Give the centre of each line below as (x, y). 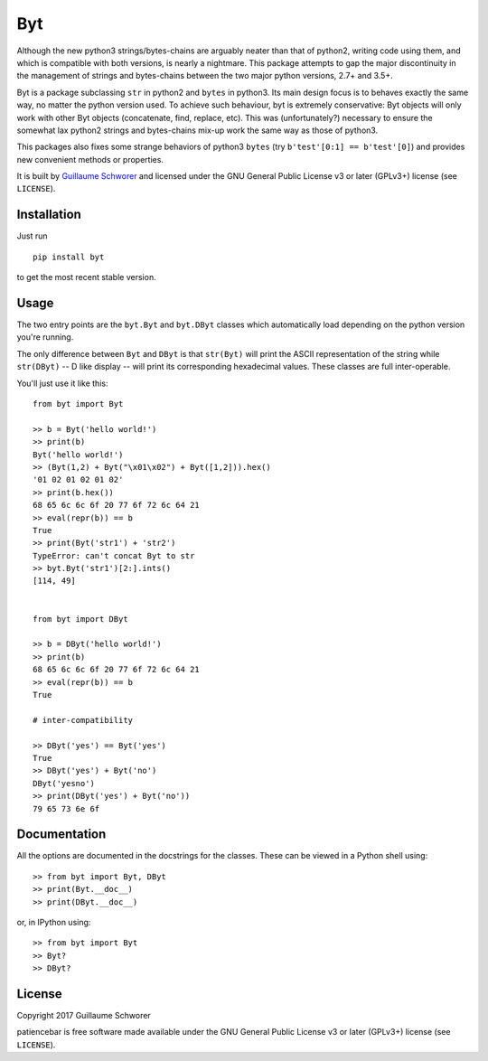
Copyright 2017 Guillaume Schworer (84, 1016)
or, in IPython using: (54, 922)
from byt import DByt (80, 619)
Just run (32, 236)
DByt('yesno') (64, 783)
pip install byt (69, 257)
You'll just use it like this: (62, 383)
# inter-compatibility (83, 720)
